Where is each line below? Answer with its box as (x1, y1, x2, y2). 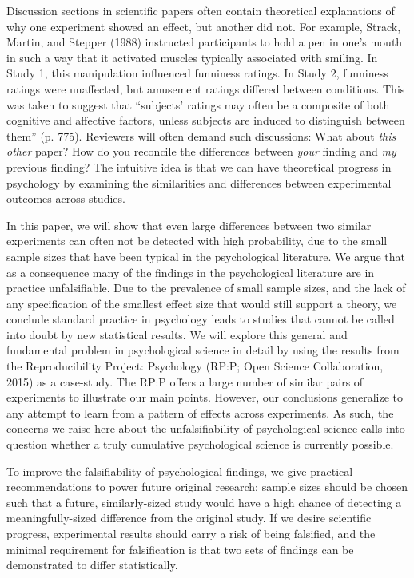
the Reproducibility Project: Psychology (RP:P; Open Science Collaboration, (6, 358, 384, 374)
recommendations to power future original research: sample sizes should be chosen (6, 478, 408, 495)
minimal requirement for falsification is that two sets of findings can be (6, 540, 354, 557)
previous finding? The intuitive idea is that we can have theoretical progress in (6, 158, 392, 175)
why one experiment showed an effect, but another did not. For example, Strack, (6, 18, 401, 34)
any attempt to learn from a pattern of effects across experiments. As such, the (6, 404, 394, 421)
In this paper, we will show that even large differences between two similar (6, 216, 372, 233)
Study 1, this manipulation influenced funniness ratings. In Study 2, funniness (6, 65, 388, 81)
